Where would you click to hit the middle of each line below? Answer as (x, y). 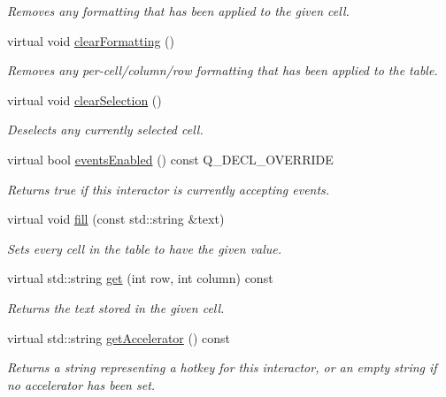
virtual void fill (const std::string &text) (116, 219)
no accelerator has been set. (81, 384)
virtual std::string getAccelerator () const (119, 337)
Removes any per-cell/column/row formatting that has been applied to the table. (223, 70)
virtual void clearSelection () (85, 99)
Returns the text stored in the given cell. (116, 307)
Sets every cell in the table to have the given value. (145, 248)
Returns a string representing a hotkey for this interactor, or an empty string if (222, 367)
